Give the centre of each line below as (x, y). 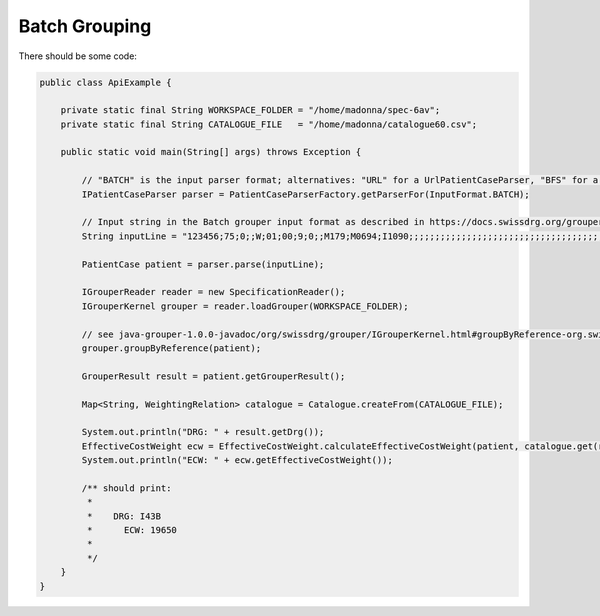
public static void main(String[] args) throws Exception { (211, 152)
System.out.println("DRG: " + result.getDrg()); (203, 432)
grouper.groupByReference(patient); (171, 348)
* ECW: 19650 (131, 530)
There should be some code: (77, 56)
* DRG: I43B (124, 516)
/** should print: (126, 488)
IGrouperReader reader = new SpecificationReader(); (213, 292)
